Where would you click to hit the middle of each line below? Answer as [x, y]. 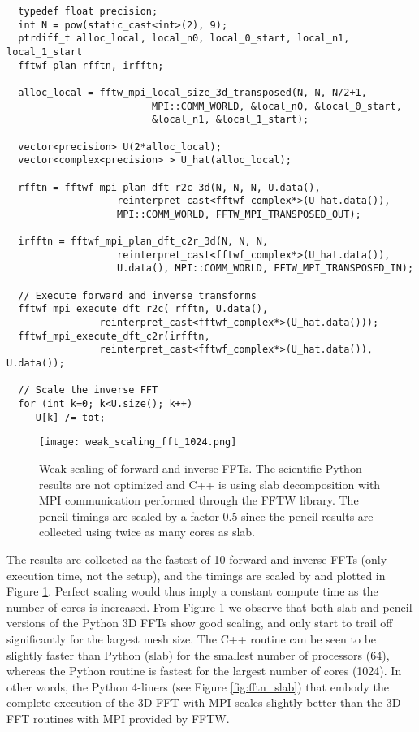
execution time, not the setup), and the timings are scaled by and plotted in [196, 575]
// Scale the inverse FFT [88, 390]
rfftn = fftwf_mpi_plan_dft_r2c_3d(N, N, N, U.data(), [169, 187]
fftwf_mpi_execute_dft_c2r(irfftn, [114, 336]
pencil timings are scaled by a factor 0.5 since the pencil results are [206, 515]
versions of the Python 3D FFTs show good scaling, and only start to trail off [200, 623]
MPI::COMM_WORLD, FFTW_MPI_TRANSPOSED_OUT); [239, 214]
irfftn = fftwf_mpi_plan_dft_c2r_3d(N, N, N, [143, 242]
